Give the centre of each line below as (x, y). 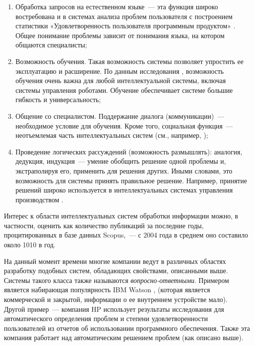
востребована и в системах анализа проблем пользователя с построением (124, 16)
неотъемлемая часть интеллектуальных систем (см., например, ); (112, 135)
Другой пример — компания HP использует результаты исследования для (114, 309)
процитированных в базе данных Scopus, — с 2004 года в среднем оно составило (126, 235)
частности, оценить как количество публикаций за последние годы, (104, 225)
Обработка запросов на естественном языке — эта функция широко (117, 6)
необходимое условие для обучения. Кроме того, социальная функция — (124, 125)
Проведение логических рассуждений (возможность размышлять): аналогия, (129, 151)
